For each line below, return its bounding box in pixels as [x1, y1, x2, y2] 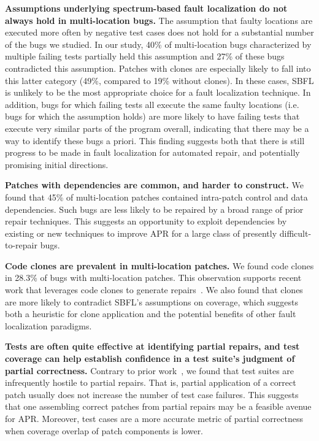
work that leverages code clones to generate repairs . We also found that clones [5, 283, 303, 296]
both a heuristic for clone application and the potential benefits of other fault [5, 307, 296, 320]
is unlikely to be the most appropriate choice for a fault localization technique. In [5, 86, 311, 99]
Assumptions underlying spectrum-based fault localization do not [5, 2, 288, 14]
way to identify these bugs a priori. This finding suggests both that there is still [5, 134, 305, 147]
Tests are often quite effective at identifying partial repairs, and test [5, 340, 300, 353]
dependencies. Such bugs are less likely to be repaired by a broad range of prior [5, 202, 304, 215]
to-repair [5, 239, 37, 251]
